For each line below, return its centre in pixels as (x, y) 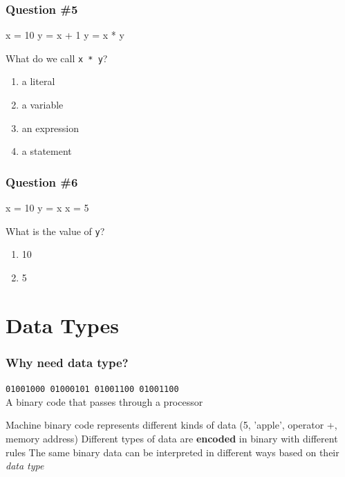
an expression (50, 128)
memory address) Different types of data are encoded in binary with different (172, 438)
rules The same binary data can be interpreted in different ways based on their (172, 452)
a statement (47, 151)
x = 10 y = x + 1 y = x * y (65, 35)
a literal (38, 81)
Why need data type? (67, 362)
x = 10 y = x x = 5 (47, 208)
